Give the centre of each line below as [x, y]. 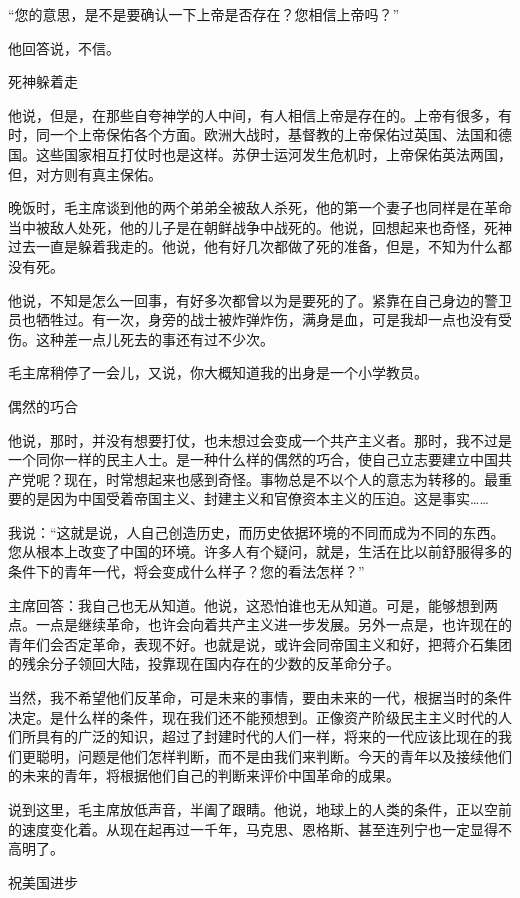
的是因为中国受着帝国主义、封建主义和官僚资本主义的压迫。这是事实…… [255, 498]
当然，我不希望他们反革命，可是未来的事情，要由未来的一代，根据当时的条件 [260, 697]
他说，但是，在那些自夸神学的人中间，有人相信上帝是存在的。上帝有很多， [253, 114]
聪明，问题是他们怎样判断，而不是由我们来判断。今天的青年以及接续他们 [273, 755]
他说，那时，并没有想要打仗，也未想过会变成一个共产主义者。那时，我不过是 [260, 439]
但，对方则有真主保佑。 [85, 173]
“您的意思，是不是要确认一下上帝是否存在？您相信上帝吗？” [204, 14]
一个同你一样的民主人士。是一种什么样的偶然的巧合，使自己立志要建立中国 [253, 459]
